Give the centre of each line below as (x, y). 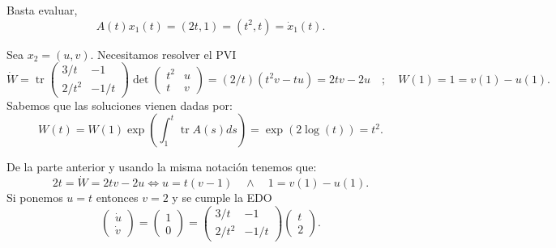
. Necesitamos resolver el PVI (163, 54)
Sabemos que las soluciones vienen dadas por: (120, 105)
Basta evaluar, (42, 10)
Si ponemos (35, 198)
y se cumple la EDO (222, 198)
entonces (117, 198)
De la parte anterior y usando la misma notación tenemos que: (162, 167)
